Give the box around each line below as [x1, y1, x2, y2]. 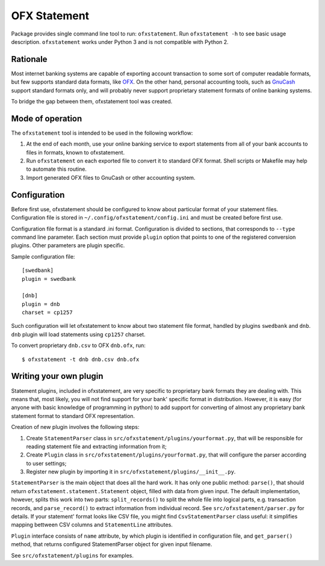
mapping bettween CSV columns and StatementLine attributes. [11, 521, 173, 529]
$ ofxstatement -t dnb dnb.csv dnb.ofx [22, 355, 140, 363]
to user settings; [26, 460, 67, 467]
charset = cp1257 [22, 309, 73, 316]
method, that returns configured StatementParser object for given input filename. [11, 541, 212, 548]
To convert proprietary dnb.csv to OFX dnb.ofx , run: [11, 342, 146, 349]
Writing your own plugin [11, 371, 104, 381]
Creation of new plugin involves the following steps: [11, 423, 140, 431]
